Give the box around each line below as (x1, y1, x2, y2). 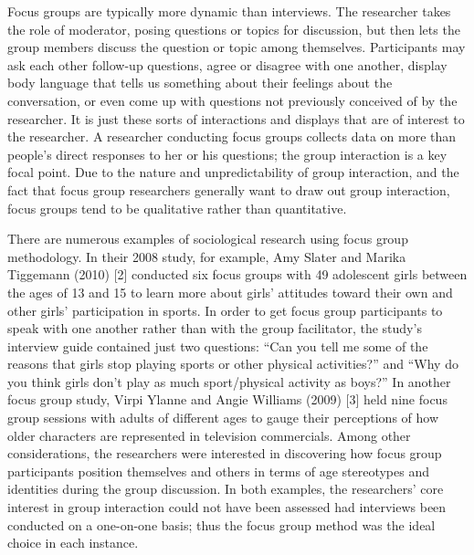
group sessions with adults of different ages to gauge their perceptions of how (7, 408, 439, 427)
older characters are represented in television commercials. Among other (7, 425, 411, 445)
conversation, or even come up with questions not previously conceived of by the (7, 90, 458, 110)
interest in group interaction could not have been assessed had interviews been (7, 497, 447, 517)
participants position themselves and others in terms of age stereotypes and (7, 461, 429, 480)
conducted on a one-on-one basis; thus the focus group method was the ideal (7, 515, 436, 534)
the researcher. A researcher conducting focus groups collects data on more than (7, 127, 457, 146)
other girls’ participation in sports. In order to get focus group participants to (7, 300, 443, 319)
